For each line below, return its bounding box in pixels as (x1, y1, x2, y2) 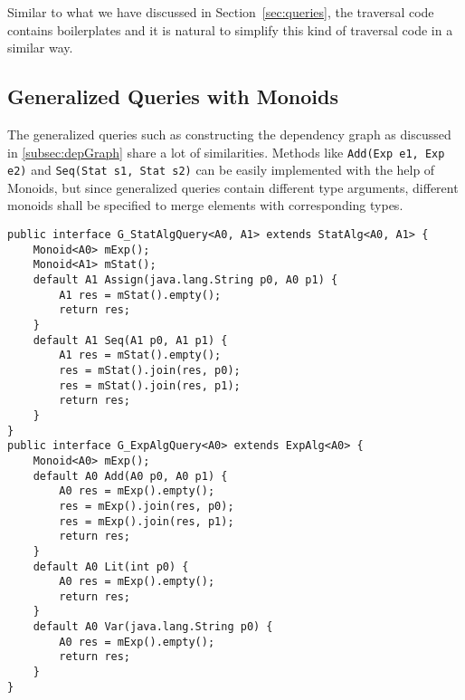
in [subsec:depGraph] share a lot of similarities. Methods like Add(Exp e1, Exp (7, 142, 445, 161)
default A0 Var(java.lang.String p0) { (33, 620, 273, 634)
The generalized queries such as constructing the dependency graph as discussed (7, 124, 451, 143)
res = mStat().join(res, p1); (59, 379, 241, 392)
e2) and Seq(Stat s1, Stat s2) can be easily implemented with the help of (7, 160, 435, 179)
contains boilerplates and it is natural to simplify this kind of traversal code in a (7, 20, 453, 39)
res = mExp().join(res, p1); (59, 514, 234, 528)
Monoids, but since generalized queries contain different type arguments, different (7, 177, 459, 197)
